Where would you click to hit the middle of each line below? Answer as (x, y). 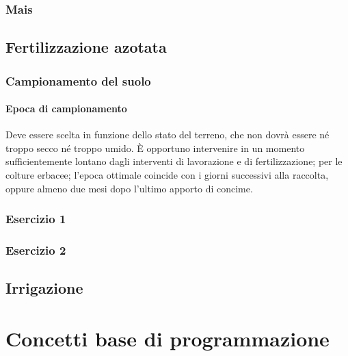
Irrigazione (44, 288)
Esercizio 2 (36, 250)
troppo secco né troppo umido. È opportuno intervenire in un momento (155, 148)
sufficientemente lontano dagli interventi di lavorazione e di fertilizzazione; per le (174, 161)
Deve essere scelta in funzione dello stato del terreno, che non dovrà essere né (168, 135)
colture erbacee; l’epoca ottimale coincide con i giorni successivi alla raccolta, (167, 175)
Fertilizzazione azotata (86, 47)
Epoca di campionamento (66, 109)
